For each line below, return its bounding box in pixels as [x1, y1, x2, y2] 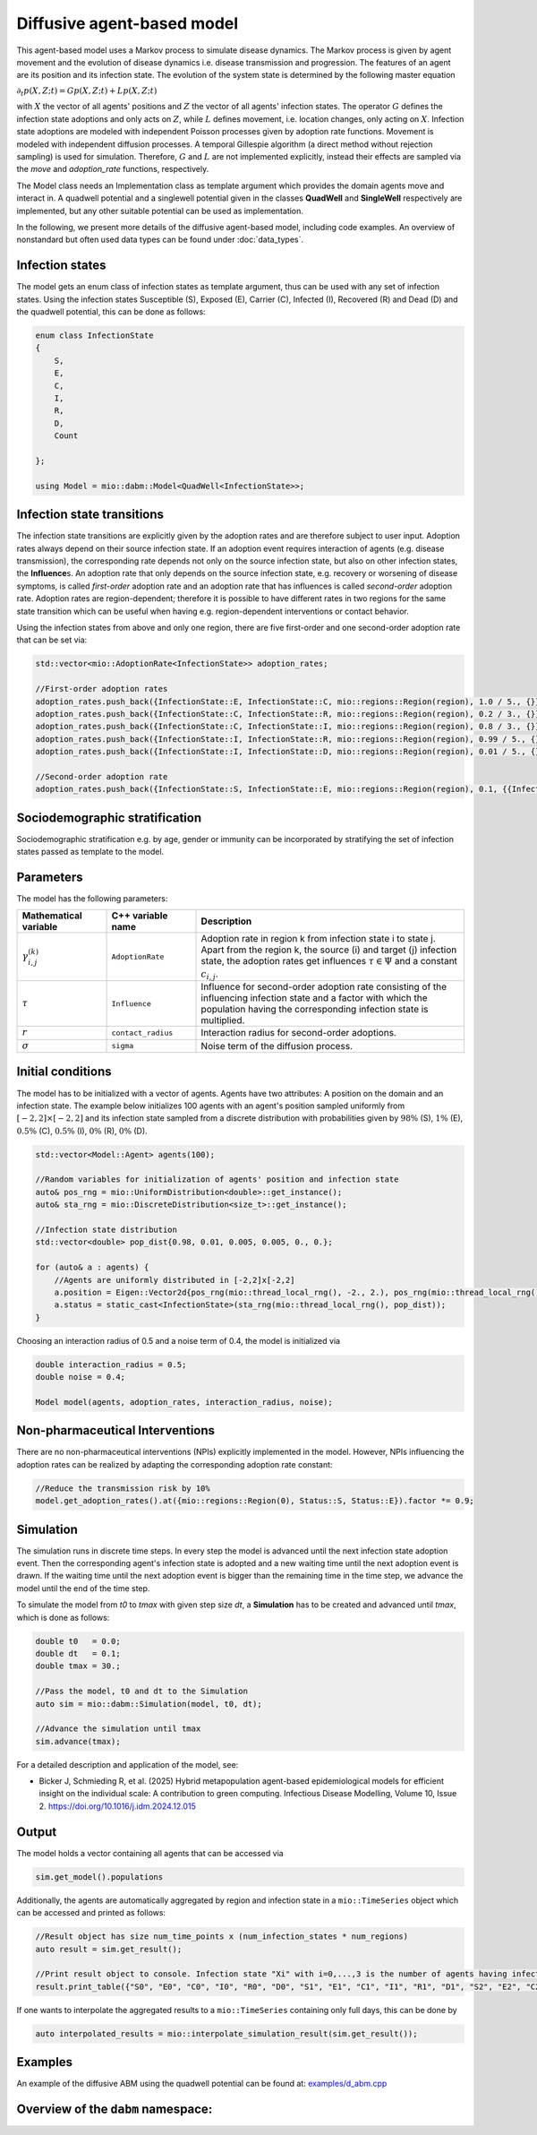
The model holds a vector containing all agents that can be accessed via [16, 1847, 284, 1858]
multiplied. [200, 1014, 245, 1027]
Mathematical [21, 909, 82, 922]
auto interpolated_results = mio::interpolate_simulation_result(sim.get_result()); [35, 2028, 418, 2038]
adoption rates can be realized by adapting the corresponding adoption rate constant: [16, 1459, 333, 1469]
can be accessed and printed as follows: [16, 1907, 166, 1918]
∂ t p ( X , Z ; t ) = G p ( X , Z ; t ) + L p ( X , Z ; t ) [16, 85, 158, 98]
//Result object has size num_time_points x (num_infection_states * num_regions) [35, 1932, 409, 1941]
